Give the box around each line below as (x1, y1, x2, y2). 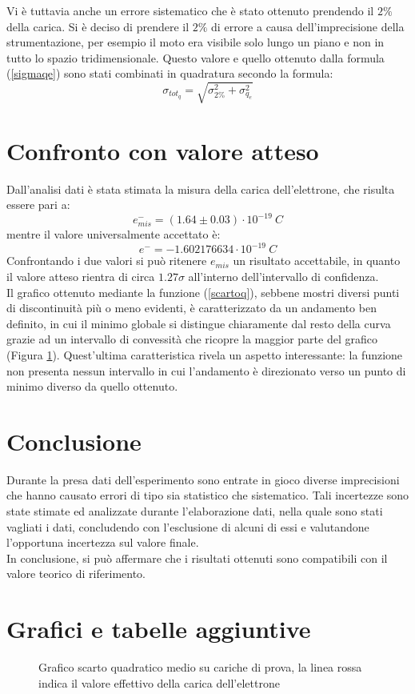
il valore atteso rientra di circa (6, 268, 155, 285)
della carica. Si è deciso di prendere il (6, 18, 190, 34)
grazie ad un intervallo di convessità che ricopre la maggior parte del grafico (6, 331, 377, 347)
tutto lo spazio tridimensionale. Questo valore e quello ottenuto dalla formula (6, 49, 385, 66)
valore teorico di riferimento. (6, 565, 146, 582)
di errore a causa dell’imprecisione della (211, 18, 405, 34)
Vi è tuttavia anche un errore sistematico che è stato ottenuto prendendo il (6, 2, 374, 18)
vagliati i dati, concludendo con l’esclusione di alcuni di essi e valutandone (6, 518, 369, 535)
